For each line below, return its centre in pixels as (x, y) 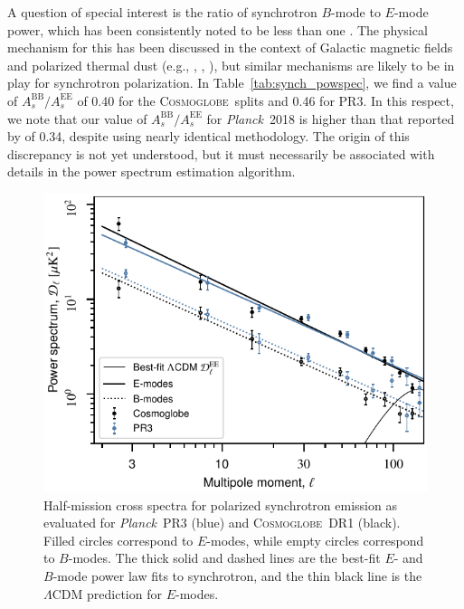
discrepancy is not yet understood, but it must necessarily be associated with (221, 153)
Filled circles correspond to (118, 540)
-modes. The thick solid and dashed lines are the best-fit (224, 558)
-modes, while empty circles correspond (315, 540)
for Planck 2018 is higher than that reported (331, 118)
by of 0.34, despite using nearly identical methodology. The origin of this (208, 136)
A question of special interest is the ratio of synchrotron (162, 12)
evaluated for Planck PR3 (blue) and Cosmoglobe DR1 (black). (222, 523)
